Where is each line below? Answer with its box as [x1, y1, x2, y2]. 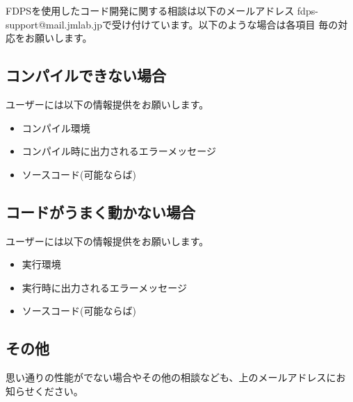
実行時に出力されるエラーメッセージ [22, 280, 187, 294]
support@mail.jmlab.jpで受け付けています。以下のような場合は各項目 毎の [6, 17, 338, 31]
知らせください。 [6, 383, 83, 398]
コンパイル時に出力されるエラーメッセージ [22, 144, 216, 158]
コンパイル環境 [22, 120, 90, 135]
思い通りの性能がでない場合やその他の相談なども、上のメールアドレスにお [6, 370, 346, 385]
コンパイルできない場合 [6, 65, 166, 86]
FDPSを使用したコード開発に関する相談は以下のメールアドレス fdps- [6, 3, 318, 17]
